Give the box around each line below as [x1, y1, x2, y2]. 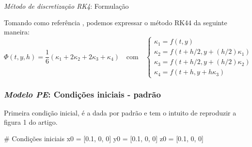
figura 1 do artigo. [4, 117, 58, 127]
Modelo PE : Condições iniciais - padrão [4, 88, 161, 100]
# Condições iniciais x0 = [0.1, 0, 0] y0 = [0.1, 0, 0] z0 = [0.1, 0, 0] [4, 133, 204, 143]
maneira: [4, 27, 30, 37]
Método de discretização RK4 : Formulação [4, 1, 129, 11]
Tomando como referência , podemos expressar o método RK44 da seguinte [4, 17, 227, 27]
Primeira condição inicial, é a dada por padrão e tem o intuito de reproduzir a [4, 107, 236, 117]
